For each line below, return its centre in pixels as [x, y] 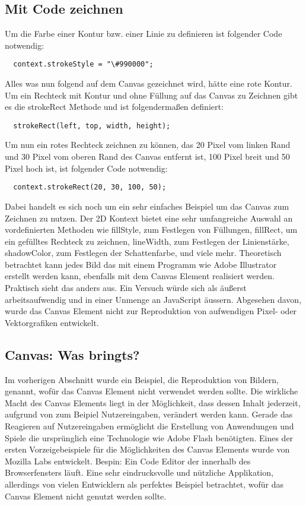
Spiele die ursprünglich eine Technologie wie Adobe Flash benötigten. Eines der [149, 437]
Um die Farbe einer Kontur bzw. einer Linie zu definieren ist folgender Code [144, 34]
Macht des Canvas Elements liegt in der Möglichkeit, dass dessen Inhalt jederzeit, [153, 402]
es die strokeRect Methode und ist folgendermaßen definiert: [114, 107]
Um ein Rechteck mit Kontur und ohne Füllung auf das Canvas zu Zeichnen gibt [152, 95]
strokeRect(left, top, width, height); [92, 126]
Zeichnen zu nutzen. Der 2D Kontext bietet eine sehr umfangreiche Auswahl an [149, 218]
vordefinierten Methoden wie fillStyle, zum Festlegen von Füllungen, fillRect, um [151, 230]
